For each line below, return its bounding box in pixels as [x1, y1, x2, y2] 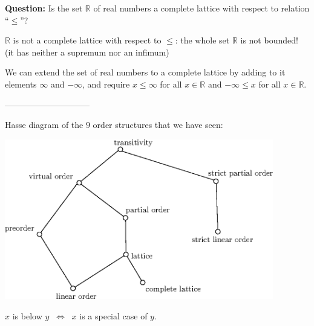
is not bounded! [240, 34, 298, 46]
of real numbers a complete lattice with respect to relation [93, 2, 310, 14]
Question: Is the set [5, 2, 83, 14]
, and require [82, 77, 130, 90]
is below [12, 309, 42, 322]
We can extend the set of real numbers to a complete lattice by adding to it [5, 66, 286, 78]
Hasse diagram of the [5, 118, 83, 131]
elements [5, 77, 37, 90]
